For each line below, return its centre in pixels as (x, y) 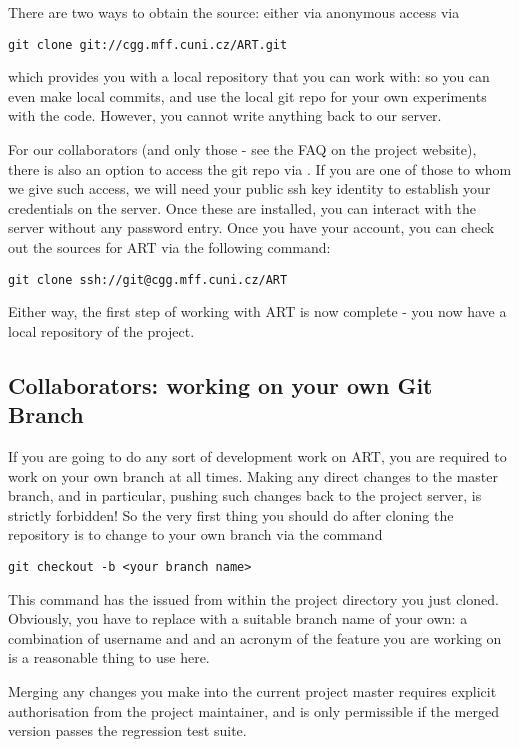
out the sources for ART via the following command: (169, 247)
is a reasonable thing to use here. (109, 657)
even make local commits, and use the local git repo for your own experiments (247, 95)
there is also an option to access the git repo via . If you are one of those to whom (260, 168)
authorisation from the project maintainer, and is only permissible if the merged (253, 710)
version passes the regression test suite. (127, 730)
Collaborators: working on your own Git (220, 384)
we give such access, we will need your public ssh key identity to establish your (249, 188)
